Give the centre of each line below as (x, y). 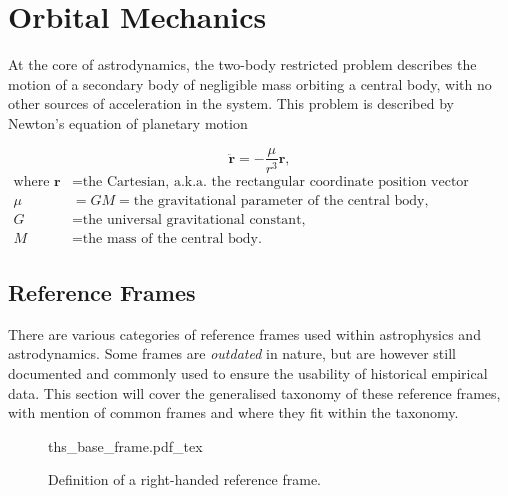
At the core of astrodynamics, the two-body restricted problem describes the (242, 64)
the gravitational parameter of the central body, (281, 200)
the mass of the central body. (172, 238)
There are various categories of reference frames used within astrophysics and (244, 333)
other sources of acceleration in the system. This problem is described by (231, 103)
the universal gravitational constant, (194, 219)
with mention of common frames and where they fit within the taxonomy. (233, 412)
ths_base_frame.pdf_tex (125, 445)
